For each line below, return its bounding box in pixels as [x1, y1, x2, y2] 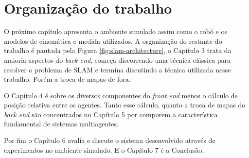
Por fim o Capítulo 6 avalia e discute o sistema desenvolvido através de [4, 135, 215, 145]
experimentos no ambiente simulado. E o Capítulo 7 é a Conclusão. [4, 144, 204, 155]
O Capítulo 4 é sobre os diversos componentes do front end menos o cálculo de [4, 90, 238, 100]
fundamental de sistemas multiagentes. [4, 119, 119, 129]
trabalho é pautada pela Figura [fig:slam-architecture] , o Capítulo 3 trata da [4, 45, 231, 55]
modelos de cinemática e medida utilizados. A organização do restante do [4, 35, 222, 46]
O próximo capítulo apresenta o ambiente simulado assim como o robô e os [4, 26, 227, 36]
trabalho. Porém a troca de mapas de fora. [4, 74, 131, 84]
